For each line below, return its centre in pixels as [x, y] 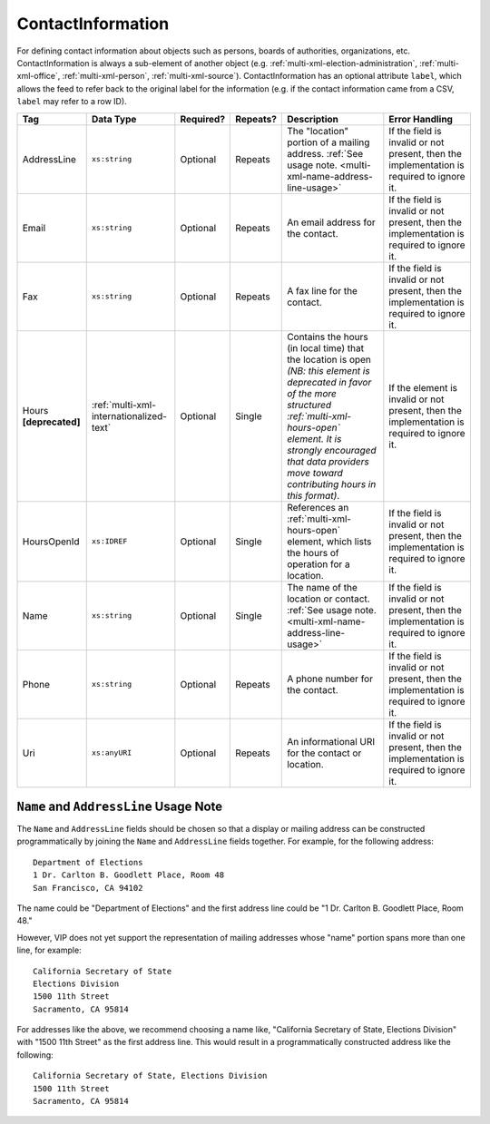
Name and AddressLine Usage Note [120, 806]
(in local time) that [326, 347]
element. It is [314, 438]
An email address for [331, 222]
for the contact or [324, 753]
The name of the [323, 587]
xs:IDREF [109, 541]
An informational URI [331, 741]
